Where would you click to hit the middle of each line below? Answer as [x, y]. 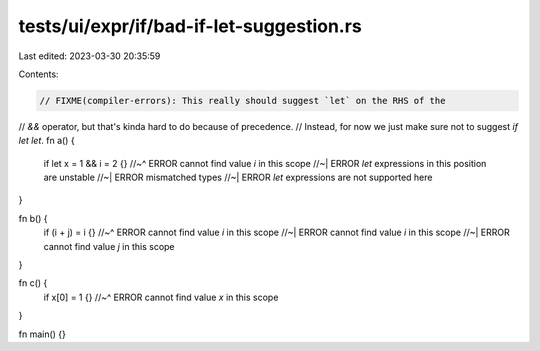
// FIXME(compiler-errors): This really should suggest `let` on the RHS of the [242, 100]
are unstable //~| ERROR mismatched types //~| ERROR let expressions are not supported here [238, 177]
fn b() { [33, 218]
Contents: [38, 74]
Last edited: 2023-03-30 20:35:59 [89, 56]
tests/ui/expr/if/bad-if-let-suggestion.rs [190, 26]
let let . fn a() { [46, 141]
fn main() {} [42, 334]
